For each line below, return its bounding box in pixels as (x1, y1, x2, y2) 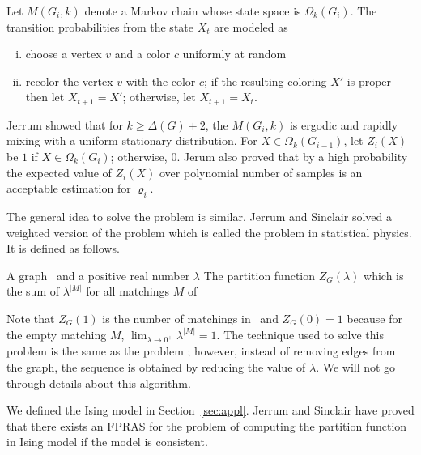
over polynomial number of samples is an (159, 164, 363, 181)
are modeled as (214, 18, 288, 35)
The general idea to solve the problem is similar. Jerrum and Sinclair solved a (6, 208, 392, 224)
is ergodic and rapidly (289, 116, 398, 133)
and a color (114, 45, 171, 62)
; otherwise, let (122, 88, 196, 105)
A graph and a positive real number (6, 266, 190, 283)
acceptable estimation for (6, 180, 131, 197)
